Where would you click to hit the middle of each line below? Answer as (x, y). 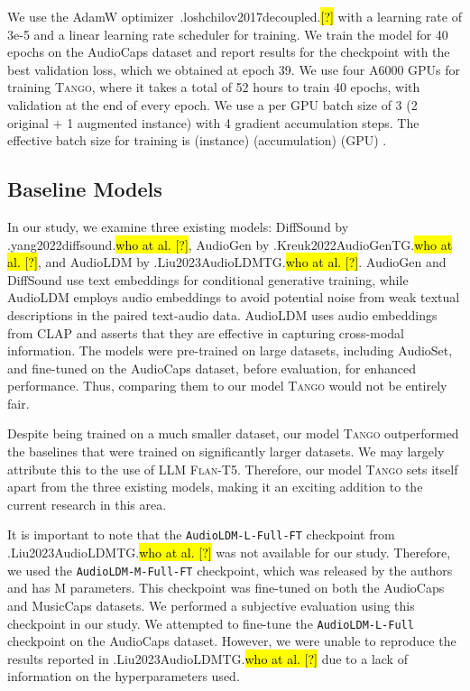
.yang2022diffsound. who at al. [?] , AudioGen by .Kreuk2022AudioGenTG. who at (230, 244)
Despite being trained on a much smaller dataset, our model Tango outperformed (233, 433)
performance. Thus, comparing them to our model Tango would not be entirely (227, 386)
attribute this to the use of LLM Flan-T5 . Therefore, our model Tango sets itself (233, 469)
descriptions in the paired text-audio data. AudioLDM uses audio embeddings (222, 314)
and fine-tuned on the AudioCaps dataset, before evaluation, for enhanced (212, 368)
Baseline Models (85, 189)
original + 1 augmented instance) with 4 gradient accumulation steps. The (213, 122)
